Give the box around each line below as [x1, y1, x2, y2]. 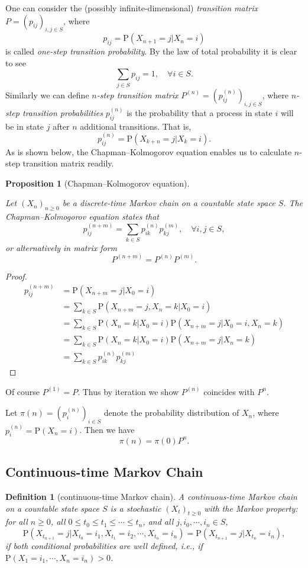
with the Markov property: [204, 502, 298, 514]
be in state [5, 120, 44, 132]
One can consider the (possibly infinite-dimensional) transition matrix [5, 2, 258, 14]
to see [5, 56, 27, 69]
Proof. [5, 269, 27, 282]
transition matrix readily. [22, 157, 114, 169]
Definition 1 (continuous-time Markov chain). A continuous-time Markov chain [5, 490, 297, 503]
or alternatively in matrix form [5, 241, 118, 253]
